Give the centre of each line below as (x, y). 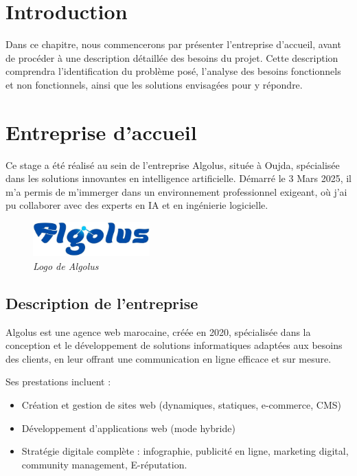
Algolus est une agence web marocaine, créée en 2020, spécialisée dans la (158, 331)
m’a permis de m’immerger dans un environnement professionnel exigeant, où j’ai (176, 191)
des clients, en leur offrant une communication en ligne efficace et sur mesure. (169, 358)
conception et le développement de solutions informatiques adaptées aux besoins (174, 345)
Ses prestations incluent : (58, 382)
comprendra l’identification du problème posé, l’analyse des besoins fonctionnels (173, 71)
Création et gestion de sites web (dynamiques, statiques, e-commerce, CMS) (181, 404)
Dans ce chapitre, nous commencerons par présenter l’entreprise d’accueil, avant (173, 44)
